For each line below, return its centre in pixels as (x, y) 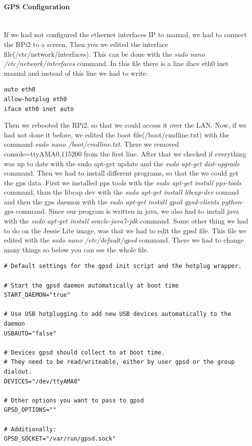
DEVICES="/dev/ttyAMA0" (42, 381)
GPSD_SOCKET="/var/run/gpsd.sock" (60, 439)
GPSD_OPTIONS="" (30, 410)
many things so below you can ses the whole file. (76, 249)
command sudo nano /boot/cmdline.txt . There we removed (92, 144)
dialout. (18, 371)
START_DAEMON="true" (37, 295)
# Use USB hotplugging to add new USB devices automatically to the (118, 314)
